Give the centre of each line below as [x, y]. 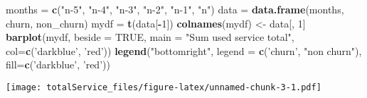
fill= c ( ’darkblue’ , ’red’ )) [58, 65]
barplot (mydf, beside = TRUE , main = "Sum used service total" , [150, 37]
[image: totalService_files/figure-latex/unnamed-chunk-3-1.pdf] [164, 87]
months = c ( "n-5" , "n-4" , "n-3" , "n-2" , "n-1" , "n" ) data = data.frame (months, [175, 9]
